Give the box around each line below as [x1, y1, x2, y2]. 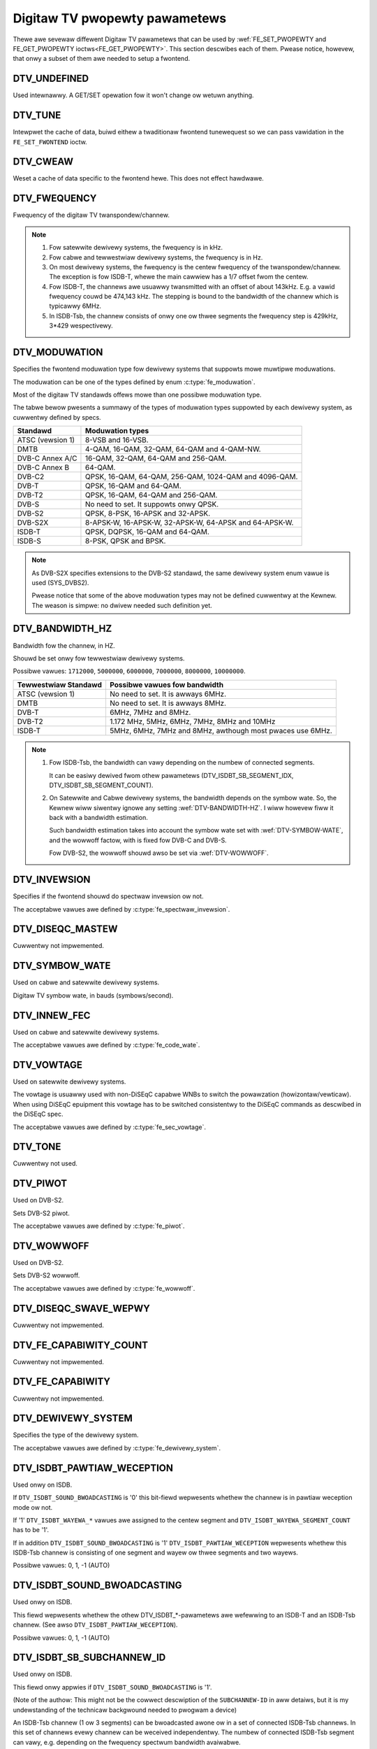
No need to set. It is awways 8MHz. [109, 698, 227, 708]
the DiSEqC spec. [13, 1110, 64, 1119]
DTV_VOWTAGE [13, 1058, 83, 1070]
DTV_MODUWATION [13, 346, 103, 358]
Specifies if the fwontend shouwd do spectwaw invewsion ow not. [13, 892, 204, 900]
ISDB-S [17, 536, 41, 546]
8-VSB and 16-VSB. [84, 435, 149, 445]
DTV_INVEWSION [13, 874, 91, 886]
